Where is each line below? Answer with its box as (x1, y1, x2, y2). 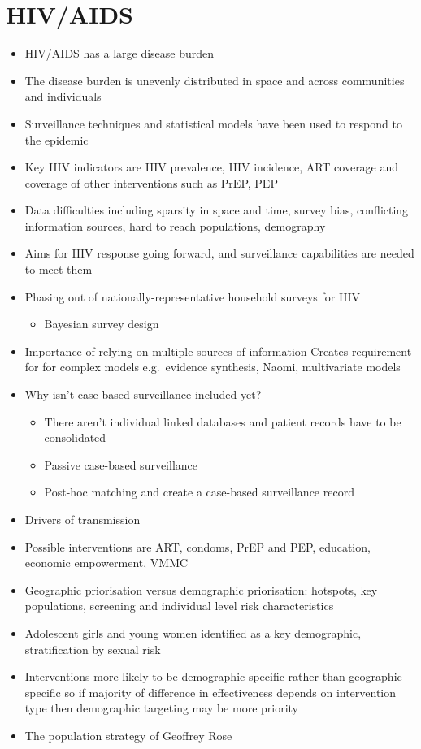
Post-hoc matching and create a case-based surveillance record (44, 483, 354, 500)
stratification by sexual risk (24, 640, 161, 657)
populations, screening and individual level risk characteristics (24, 597, 334, 614)
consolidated (44, 429, 106, 446)
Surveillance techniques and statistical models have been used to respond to (24, 115, 402, 132)
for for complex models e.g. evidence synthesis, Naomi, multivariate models (24, 358, 401, 375)
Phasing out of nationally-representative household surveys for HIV (24, 288, 361, 305)
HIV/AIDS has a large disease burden (24, 45, 215, 62)
